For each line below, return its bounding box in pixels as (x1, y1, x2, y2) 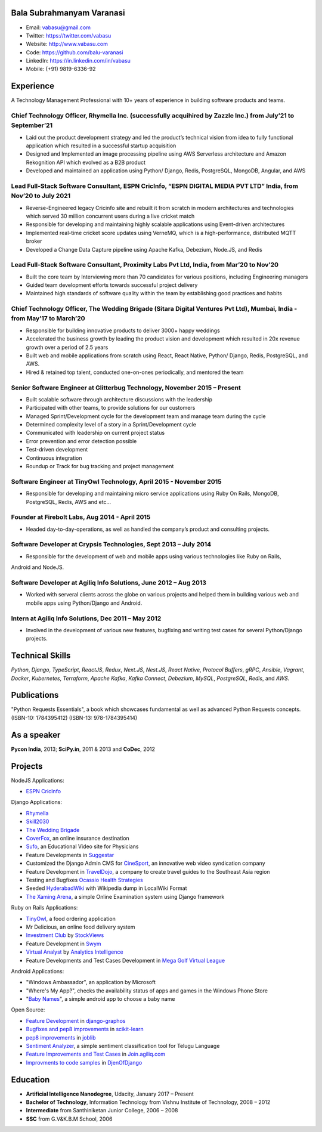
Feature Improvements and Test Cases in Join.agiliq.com (26, 1050, 166, 1058)
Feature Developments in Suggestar (26, 851, 114, 858)
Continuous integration (26, 454, 83, 462)
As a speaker (11, 729, 61, 740)
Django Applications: (11, 799, 63, 806)
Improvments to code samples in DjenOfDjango (26, 1059, 143, 1066)
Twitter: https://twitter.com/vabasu (26, 32, 112, 39)
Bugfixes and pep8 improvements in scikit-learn (26, 1026, 144, 1033)
